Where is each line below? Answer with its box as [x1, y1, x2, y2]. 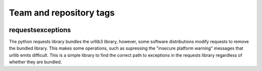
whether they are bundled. [9, 59, 62, 65]
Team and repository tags [9, 7, 115, 18]
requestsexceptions [9, 26, 71, 34]
